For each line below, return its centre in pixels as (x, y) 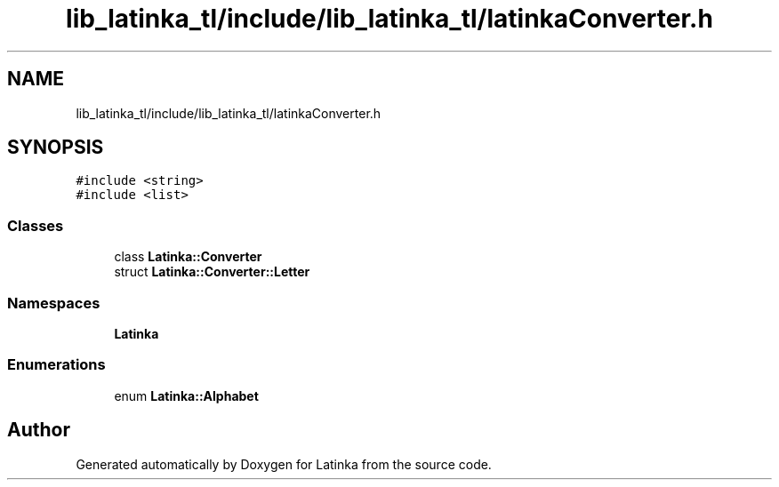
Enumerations (56, 365)
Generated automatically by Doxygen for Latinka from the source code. (284, 464)
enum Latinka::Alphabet (186, 395)
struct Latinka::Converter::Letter (212, 272)
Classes (36, 225)
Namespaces (54, 303)
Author (39, 430)
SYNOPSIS (56, 148)
